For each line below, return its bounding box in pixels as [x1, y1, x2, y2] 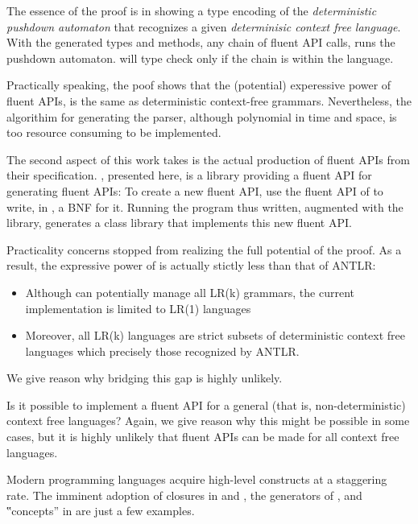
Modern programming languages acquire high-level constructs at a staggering [6, 471, 387, 488]
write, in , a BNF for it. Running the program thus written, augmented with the [6, 198, 404, 215]
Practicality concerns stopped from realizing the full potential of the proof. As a [6, 241, 402, 258]
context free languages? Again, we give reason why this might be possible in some [6, 412, 410, 429]
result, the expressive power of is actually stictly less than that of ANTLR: [6, 257, 376, 274]
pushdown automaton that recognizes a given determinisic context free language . [6, 18, 401, 35]
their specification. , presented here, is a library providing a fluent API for [6, 167, 372, 184]
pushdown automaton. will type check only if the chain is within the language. [6, 49, 394, 66]
